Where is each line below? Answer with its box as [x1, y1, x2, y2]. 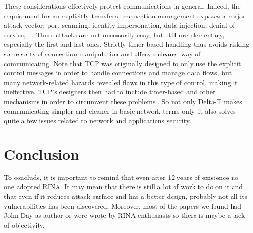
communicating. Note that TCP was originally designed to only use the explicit [4, 58, 241, 68]
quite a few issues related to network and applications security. [4, 115, 191, 125]
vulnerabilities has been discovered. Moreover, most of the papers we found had [4, 200, 242, 211]
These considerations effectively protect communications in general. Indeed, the [4, 1, 241, 11]
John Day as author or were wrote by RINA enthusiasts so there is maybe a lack [4, 210, 245, 220]
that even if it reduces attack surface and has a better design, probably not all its [4, 191, 248, 201]
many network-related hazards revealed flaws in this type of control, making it [4, 77, 238, 87]
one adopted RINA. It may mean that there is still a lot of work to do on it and [4, 181, 243, 192]
